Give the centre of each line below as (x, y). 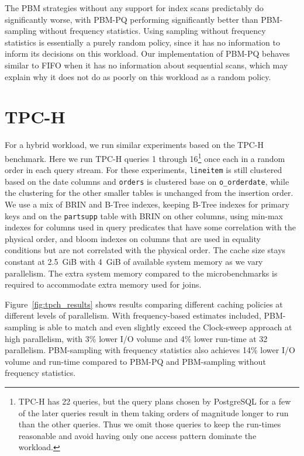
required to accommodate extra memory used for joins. (103, 284)
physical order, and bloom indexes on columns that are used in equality (133, 238)
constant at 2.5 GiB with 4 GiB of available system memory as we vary (134, 262)
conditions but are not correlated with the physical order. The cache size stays (145, 250)
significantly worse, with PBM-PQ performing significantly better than (132, 19)
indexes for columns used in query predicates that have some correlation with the (150, 227)
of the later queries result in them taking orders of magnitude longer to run (153, 412)
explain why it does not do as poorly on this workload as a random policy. (138, 76)
